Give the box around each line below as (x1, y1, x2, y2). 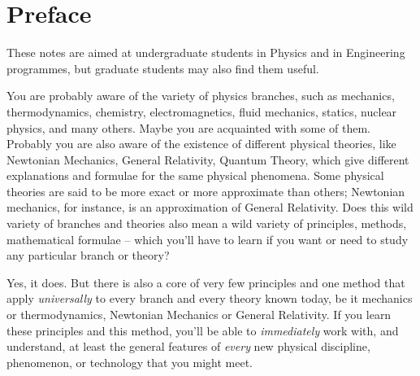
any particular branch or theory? (6, 247, 170, 264)
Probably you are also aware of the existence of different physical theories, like (6, 135, 396, 152)
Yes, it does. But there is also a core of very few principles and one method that (6, 273, 405, 291)
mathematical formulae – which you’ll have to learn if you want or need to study (6, 230, 409, 247)
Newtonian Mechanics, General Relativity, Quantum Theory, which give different (6, 151, 409, 168)
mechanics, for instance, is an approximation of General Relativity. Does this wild (6, 199, 414, 216)
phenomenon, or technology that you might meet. (6, 353, 253, 370)
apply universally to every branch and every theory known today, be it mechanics (6, 290, 413, 307)
